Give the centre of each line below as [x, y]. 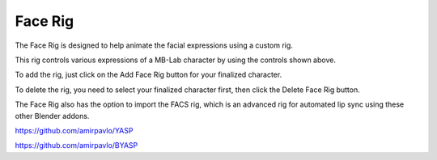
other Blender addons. [52, 116]
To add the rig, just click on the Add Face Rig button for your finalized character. [148, 75]
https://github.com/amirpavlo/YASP [74, 130]
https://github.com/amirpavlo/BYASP [76, 145]
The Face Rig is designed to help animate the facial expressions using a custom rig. [154, 45]
